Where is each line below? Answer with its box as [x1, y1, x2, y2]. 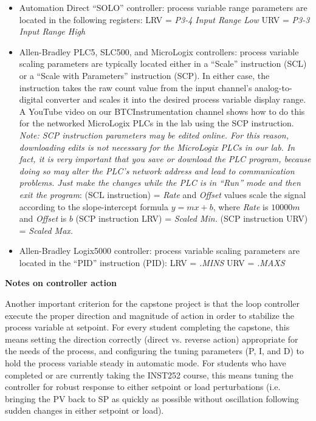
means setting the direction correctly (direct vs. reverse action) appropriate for [5, 332, 298, 345]
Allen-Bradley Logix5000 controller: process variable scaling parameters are [19, 244, 300, 257]
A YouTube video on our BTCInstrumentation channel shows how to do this [19, 104, 305, 117]
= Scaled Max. [19, 224, 74, 236]
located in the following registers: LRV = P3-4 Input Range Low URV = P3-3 [19, 13, 310, 26]
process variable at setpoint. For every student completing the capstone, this [5, 321, 290, 334]
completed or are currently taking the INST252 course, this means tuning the [5, 368, 294, 381]
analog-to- [255, 81, 292, 94]
